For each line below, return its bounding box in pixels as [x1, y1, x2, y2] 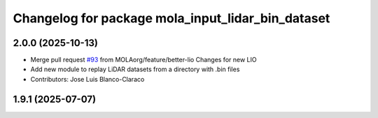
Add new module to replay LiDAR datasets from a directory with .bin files [30, 65, 240, 73]
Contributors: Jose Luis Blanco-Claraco [30, 75, 145, 83]
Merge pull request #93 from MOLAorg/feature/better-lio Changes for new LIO [30, 56, 257, 64]
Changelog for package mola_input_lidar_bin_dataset [13, 10, 330, 26]
